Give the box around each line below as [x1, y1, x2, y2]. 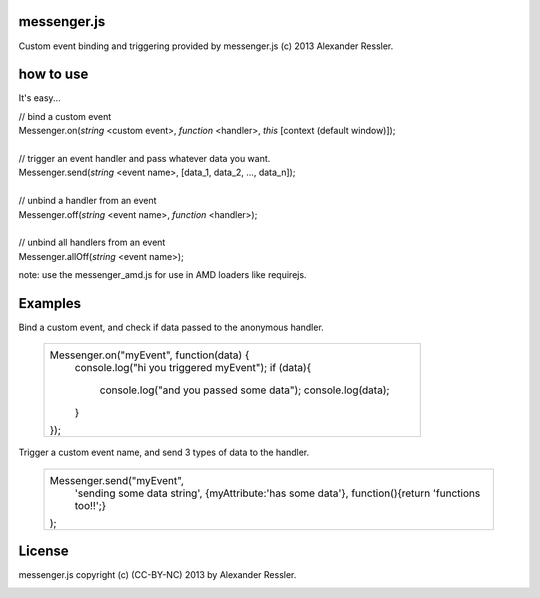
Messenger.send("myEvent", [49, 473, 185, 487]
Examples [18, 295, 82, 312]
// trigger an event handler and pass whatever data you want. [18, 152, 271, 164]
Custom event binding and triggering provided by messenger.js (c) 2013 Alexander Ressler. [18, 40, 394, 52]
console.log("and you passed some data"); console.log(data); [99, 383, 390, 397]
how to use [18, 66, 89, 83]
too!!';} [74, 498, 107, 512]
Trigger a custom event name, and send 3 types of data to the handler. [18, 446, 310, 459]
